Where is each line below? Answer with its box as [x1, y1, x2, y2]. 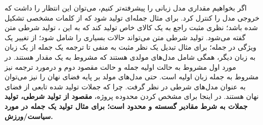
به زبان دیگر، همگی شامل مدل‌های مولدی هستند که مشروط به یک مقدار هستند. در [5, 51, 256, 62]
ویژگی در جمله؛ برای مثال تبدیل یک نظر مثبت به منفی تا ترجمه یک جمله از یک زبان [5, 42, 256, 52]
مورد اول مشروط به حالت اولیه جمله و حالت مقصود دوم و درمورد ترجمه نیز [5, 61, 236, 72]
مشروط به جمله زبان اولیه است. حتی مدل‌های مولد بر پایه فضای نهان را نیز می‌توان [5, 71, 259, 82]
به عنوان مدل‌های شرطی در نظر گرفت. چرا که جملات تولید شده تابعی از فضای [5, 81, 246, 91]
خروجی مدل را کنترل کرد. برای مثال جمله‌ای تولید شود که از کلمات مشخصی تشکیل [5, 12, 259, 23]
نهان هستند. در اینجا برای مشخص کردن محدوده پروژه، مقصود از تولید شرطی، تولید [5, 91, 259, 101]
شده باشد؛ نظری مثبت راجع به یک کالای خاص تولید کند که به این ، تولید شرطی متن [5, 22, 258, 33]
